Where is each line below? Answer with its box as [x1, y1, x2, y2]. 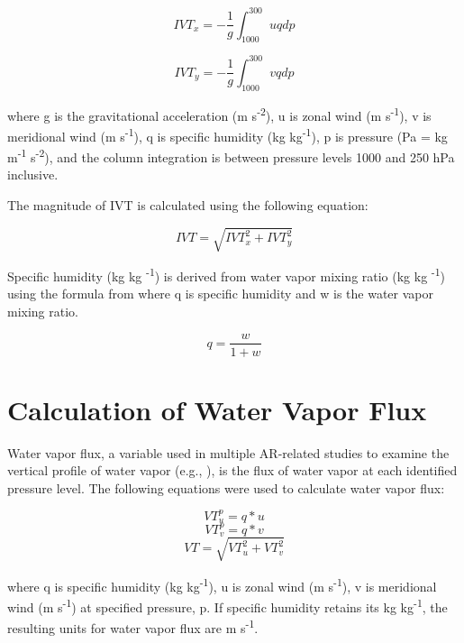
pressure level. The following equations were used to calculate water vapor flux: [7, 478, 445, 497]
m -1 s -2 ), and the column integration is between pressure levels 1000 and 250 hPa [7, 145, 455, 166]
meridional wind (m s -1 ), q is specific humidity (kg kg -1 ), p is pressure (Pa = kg [7, 124, 448, 145]
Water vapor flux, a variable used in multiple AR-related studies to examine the [7, 443, 450, 462]
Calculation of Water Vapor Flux [7, 390, 427, 427]
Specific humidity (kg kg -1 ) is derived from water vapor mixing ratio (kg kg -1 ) [7, 264, 446, 285]
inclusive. [7, 165, 59, 184]
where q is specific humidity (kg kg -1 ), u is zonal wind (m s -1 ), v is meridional [7, 574, 437, 595]
